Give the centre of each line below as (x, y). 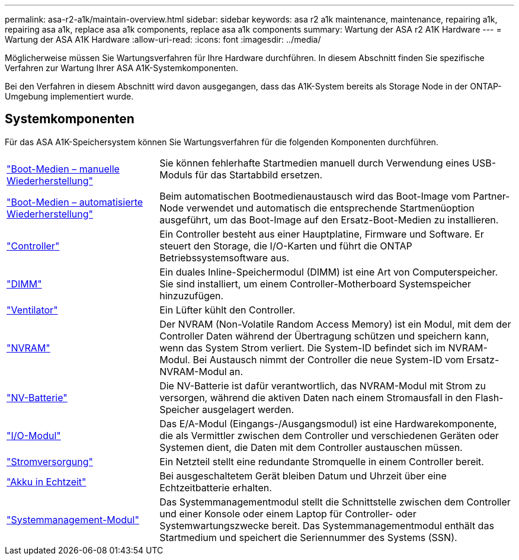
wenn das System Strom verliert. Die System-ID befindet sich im (303, 348)
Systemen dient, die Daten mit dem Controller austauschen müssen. (311, 447)
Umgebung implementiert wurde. (69, 96)
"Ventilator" (32, 310)
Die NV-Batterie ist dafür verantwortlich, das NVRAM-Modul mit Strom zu (323, 385)
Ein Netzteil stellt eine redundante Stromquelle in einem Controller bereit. (322, 461)
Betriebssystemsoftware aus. (225, 257)
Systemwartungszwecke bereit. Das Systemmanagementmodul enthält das (327, 525)
